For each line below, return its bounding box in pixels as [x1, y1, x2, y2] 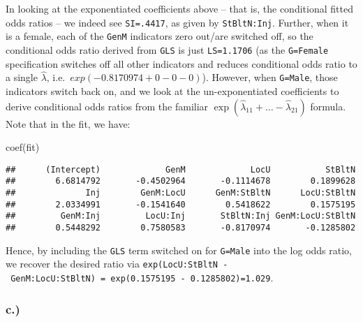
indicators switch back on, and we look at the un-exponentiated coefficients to [6, 84, 339, 98]
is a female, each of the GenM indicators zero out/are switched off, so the [6, 29, 313, 43]
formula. [310, 98, 346, 113]
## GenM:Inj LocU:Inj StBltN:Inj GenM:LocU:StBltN [6, 211, 356, 221]
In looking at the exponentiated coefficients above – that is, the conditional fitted [6, 1, 353, 15]
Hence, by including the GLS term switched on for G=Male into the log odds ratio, [6, 242, 352, 257]
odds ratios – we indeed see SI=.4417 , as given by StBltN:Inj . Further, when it [6, 15, 349, 29]
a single [6, 70, 38, 85]
